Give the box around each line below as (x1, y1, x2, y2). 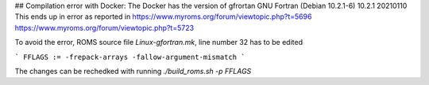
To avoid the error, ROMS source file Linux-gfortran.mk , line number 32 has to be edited (14, 38, 303, 47)
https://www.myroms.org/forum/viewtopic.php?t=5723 (14, 23, 195, 32)
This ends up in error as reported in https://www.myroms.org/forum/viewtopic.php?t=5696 (14, 12, 312, 21)
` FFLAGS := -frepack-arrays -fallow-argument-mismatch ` (14, 52, 245, 61)
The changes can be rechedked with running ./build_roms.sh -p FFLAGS (14, 66, 252, 76)
